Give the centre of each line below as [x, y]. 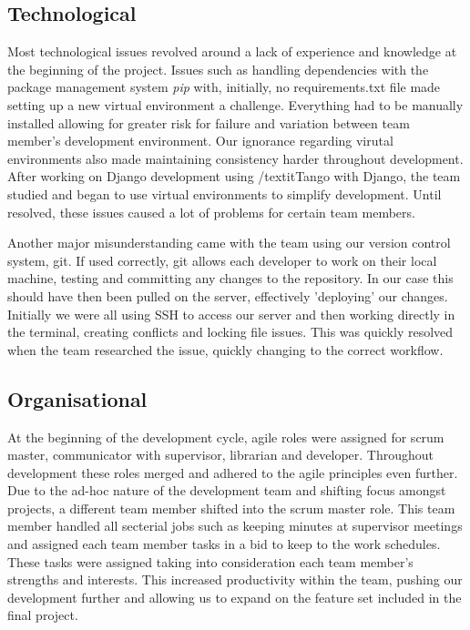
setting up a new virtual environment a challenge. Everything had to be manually [235, 104]
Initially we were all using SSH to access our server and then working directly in [231, 314]
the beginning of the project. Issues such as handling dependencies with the [218, 69]
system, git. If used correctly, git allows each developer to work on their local [222, 260]
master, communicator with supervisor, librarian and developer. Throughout [221, 455]
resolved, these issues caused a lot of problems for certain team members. [211, 212]
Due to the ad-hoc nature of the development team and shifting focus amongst [227, 490]
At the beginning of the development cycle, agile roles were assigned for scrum [226, 437]
